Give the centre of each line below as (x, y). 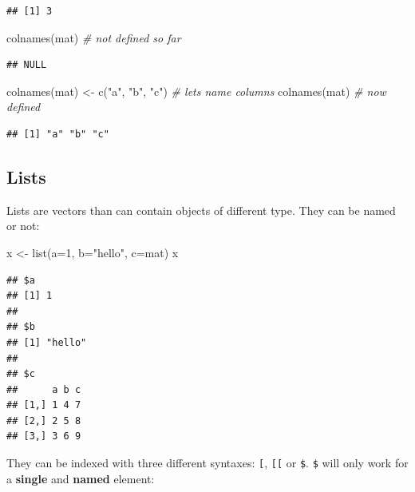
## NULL (27, 65)
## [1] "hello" (47, 342)
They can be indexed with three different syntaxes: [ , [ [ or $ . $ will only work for (207, 463)
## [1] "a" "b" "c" (58, 134)
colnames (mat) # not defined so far (94, 37)
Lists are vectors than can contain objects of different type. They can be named (201, 210)
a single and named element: (81, 478)
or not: (23, 226)
